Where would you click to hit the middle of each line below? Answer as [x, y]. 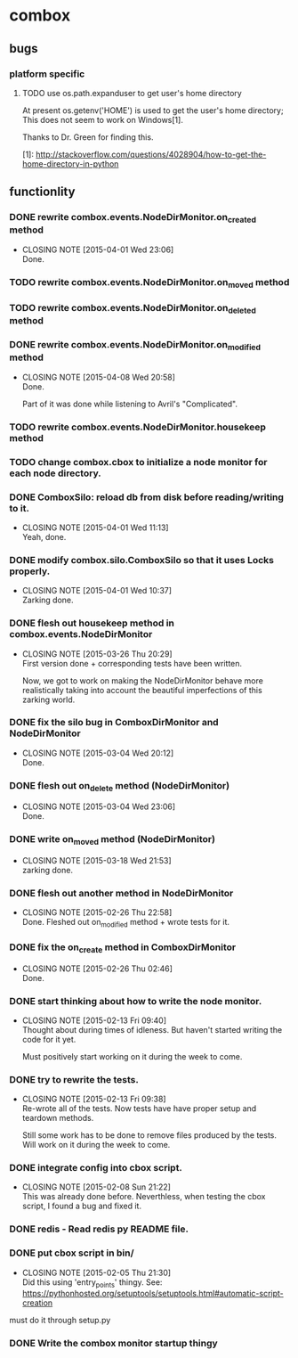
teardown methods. [58, 1118]
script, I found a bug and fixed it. [82, 1206]
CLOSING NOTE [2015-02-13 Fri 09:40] [94, 1020]
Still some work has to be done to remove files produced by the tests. [149, 1135]
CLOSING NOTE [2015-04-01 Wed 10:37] [97, 591]
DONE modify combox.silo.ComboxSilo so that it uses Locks [141, 560]
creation [37, 1303]
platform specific [47, 74]
